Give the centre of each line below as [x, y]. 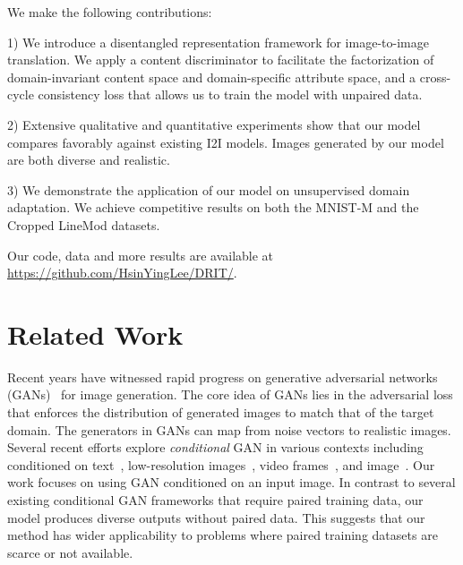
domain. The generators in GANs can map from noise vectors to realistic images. [229, 429]
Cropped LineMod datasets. [84, 224]
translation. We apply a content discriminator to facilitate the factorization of [221, 60]
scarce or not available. [70, 552]
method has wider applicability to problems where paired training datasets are [223, 535]
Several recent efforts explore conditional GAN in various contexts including [215, 447]
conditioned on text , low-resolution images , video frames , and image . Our [221, 464]
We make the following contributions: [110, 12]
